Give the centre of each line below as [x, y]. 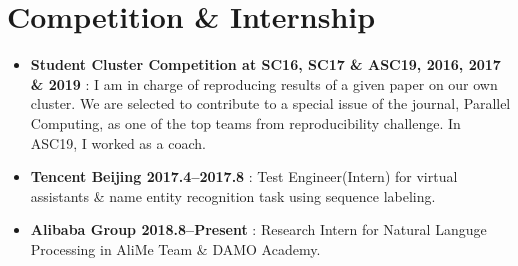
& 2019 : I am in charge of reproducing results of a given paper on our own [264, 83]
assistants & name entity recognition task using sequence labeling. [233, 195]
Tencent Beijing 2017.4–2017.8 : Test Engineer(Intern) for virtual [244, 176]
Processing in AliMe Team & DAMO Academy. [175, 248]
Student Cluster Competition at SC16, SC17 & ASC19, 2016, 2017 [265, 64]
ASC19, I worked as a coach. [118, 142]
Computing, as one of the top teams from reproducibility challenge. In [245, 122]
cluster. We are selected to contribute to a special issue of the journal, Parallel [270, 103]
